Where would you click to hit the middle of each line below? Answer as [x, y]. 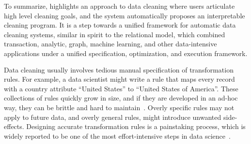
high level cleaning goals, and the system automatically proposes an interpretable [125, 15]
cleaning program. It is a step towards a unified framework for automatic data [120, 25]
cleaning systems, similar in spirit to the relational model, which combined [115, 34]
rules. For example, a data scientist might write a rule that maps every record [119, 79]
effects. [14, 126]
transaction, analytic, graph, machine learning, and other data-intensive [110, 44]
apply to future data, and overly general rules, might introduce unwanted [113, 117]
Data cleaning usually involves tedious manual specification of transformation [119, 69]
